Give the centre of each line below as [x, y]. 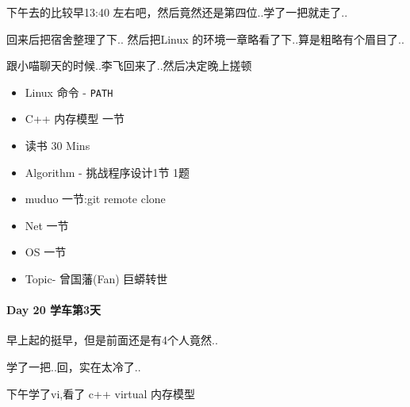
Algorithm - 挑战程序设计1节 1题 [107, 172]
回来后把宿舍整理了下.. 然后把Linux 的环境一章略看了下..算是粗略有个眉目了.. [205, 38]
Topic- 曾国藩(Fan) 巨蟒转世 [96, 278]
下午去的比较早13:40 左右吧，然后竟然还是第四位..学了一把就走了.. [177, 12]
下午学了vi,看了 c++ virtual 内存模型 [101, 393]
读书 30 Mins [57, 146]
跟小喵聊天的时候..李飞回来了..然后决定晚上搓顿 [129, 65]
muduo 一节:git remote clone [95, 199]
